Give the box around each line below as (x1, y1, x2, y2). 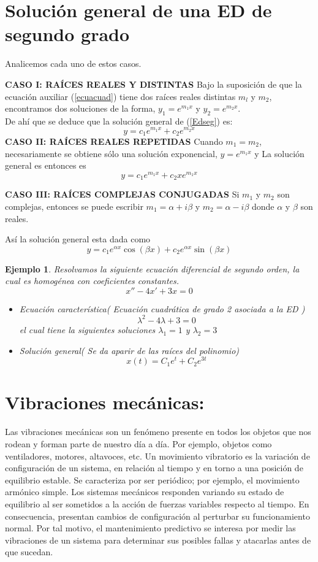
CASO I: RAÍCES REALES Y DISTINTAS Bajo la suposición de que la (5, 77, 302, 90)
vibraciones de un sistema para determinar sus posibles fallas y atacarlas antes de (5, 533, 311, 546)
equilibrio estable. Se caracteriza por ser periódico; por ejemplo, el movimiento (5, 473, 300, 486)
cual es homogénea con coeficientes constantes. (5, 274, 180, 287)
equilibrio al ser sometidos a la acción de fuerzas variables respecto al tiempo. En (5, 497, 309, 510)
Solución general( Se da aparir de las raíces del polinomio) (19, 344, 240, 356)
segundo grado (5, 21, 130, 47)
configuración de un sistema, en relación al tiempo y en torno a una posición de (5, 461, 303, 474)
